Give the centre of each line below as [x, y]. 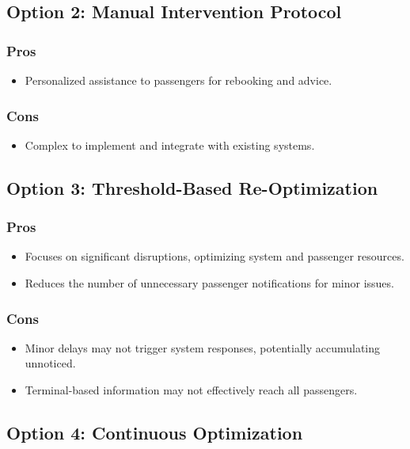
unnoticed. [50, 363]
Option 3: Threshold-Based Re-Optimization [192, 187]
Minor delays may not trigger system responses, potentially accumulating [203, 347]
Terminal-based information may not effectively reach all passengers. [191, 390]
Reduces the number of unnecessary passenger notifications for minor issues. [209, 283]
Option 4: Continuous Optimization [155, 432]
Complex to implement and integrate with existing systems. [170, 145]
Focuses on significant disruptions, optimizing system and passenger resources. [214, 256]
